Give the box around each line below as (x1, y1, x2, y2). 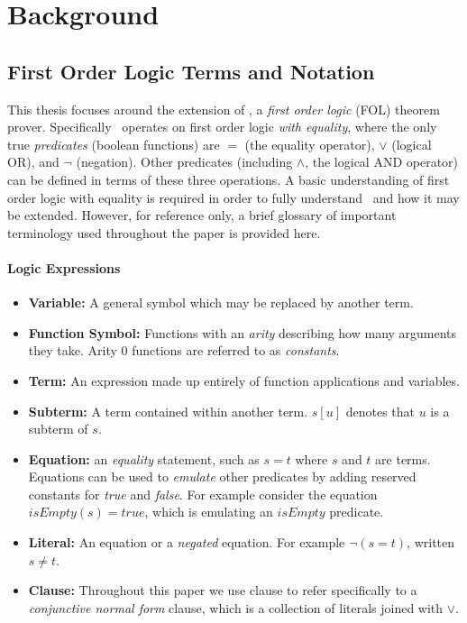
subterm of (28, 419, 88, 438)
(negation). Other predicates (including (76, 152, 293, 171)
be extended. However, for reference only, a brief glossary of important (7, 206, 397, 224)
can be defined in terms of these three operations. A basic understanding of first (7, 169, 450, 188)
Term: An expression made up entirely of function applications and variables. (28, 371, 460, 389)
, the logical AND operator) (305, 152, 459, 171)
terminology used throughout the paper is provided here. (7, 223, 321, 242)
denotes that (345, 401, 416, 420)
